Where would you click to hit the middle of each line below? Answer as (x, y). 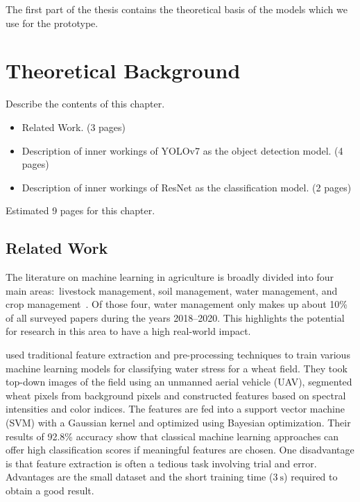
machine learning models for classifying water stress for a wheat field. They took (177, 368)
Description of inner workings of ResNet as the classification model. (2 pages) (187, 187)
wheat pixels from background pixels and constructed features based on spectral (176, 395)
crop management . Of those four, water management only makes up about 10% (177, 304)
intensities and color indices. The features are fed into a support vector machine (175, 409)
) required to (311, 477)
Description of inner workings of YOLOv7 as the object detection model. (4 (182, 150)
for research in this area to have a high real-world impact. (128, 331)
